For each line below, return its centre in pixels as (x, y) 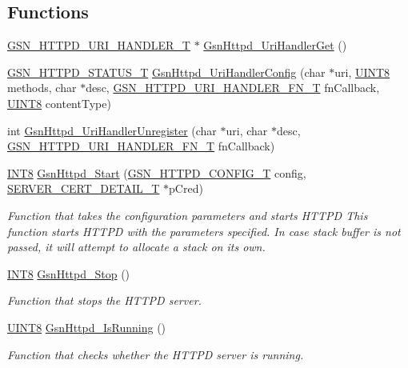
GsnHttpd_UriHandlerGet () (275, 45)
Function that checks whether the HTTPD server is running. (156, 354)
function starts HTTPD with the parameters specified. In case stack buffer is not (204, 231)
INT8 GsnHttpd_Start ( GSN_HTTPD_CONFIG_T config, (157, 172)
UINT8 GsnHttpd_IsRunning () (87, 327)
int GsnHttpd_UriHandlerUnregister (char (112, 130)
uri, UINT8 (362, 72)
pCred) (186, 188)
